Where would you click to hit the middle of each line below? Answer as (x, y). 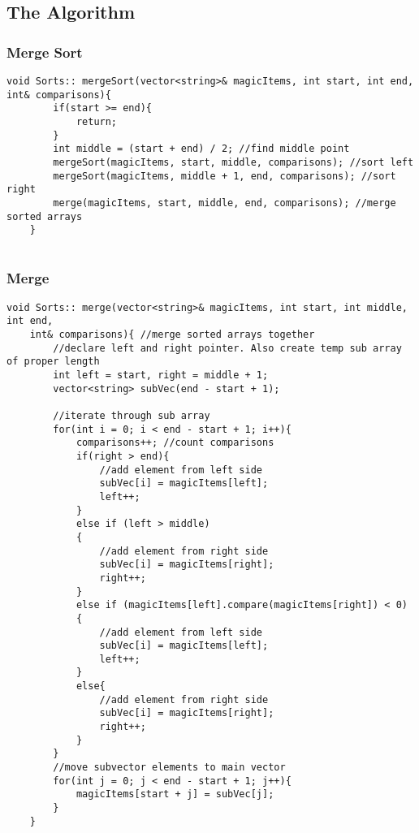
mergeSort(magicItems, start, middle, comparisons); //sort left (233, 162)
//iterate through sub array (132, 416)
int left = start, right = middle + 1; (161, 375)
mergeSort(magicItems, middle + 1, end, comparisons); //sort (225, 176)
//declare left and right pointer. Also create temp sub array (227, 348)
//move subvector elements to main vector (169, 768)
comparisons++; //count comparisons (175, 443)
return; (97, 121)
